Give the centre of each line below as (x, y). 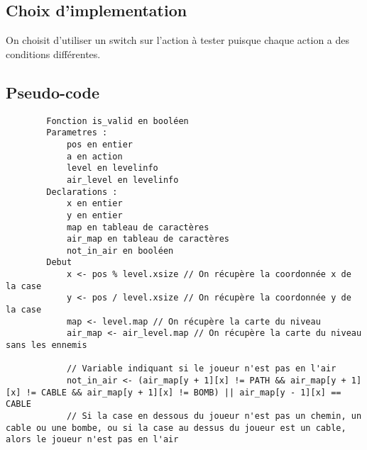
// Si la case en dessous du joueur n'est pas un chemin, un (214, 416)
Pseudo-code (53, 92)
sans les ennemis (46, 345)
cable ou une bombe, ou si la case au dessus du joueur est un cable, (176, 428)
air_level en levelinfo (122, 180)
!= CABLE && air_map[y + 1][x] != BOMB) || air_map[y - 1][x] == (183, 392)
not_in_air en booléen (120, 251)
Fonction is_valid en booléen (117, 121)
